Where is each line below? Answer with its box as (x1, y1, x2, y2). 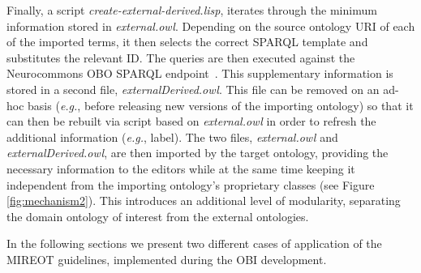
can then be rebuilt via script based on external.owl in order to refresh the (6, 113, 376, 130)
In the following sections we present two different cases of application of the (6, 235, 382, 252)
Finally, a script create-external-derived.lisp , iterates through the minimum (6, 2, 377, 18)
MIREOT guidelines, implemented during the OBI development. (6, 250, 327, 267)
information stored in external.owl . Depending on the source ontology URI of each (6, 17, 415, 34)
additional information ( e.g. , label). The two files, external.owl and (6, 128, 338, 145)
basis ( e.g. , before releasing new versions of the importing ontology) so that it (28, 96, 414, 113)
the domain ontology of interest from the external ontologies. (6, 207, 309, 224)
